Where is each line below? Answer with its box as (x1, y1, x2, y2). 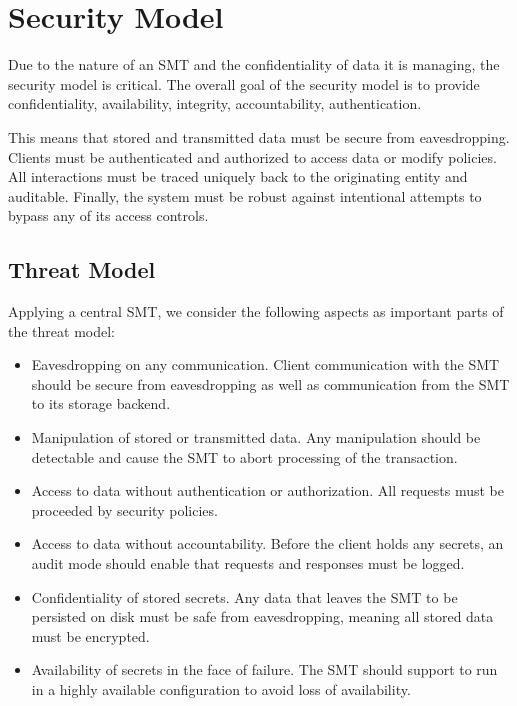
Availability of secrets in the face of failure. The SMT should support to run (31, 659, 498, 680)
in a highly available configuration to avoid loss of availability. (31, 678, 411, 699)
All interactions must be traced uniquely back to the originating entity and (8, 166, 468, 187)
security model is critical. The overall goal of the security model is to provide (8, 73, 480, 94)
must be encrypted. (31, 625, 150, 646)
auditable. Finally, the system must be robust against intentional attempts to (8, 185, 482, 206)
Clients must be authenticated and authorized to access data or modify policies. (8, 146, 497, 167)
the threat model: (8, 320, 115, 341)
